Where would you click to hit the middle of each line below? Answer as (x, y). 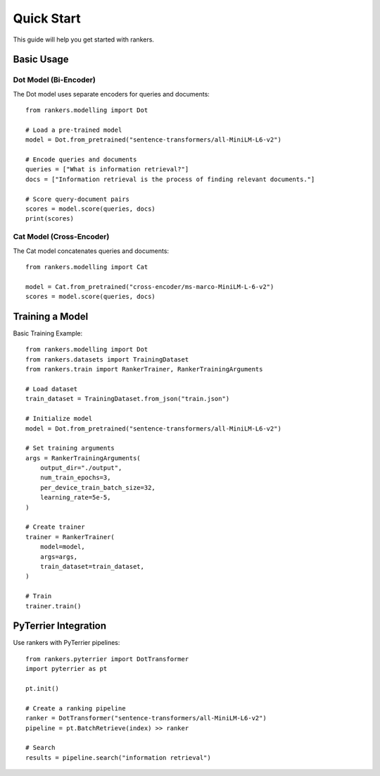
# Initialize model (59, 419)
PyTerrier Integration (60, 626)
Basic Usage (41, 60)
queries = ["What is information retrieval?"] (107, 170)
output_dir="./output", (81, 468)
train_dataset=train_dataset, (92, 566)
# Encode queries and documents (81, 160)
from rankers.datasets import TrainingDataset (107, 359)
